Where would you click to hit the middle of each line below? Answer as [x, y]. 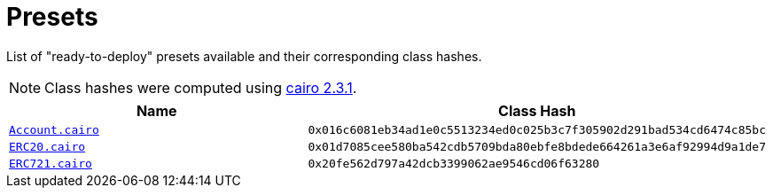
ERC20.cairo [47, 146]
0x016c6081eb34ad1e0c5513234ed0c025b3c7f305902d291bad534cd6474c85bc [537, 129]
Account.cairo [54, 129]
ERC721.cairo [51, 163]
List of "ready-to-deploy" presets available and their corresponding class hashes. [244, 56]
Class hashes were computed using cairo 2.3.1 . [201, 87]
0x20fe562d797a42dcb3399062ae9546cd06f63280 [454, 163]
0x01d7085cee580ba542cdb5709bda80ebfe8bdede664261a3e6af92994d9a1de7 [537, 146]
